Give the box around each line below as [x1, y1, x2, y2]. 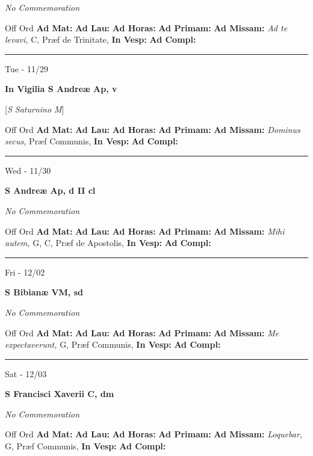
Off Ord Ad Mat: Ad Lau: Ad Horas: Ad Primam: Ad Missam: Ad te [5, 21, 288, 34]
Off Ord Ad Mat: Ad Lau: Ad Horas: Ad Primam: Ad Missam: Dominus [5, 123, 300, 135]
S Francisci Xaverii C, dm [5, 387, 114, 400]
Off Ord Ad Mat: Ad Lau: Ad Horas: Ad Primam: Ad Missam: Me [5, 326, 279, 339]
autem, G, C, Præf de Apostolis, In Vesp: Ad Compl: [5, 236, 211, 249]
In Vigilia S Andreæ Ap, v [5, 82, 117, 95]
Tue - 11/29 [5, 62, 48, 75]
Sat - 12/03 [5, 367, 47, 380]
